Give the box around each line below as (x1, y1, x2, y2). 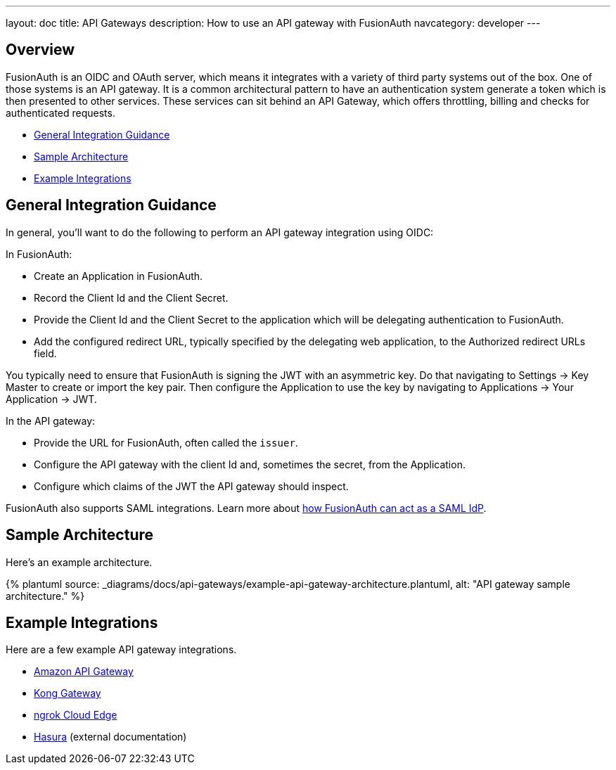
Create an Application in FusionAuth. (34, 269, 203, 282)
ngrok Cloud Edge (34, 709, 117, 721)
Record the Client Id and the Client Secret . (34, 291, 229, 304)
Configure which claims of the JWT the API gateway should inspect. (34, 480, 349, 492)
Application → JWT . (6, 392, 97, 405)
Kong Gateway (34, 687, 101, 700)
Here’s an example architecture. (6, 556, 153, 568)
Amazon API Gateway (34, 665, 134, 678)
